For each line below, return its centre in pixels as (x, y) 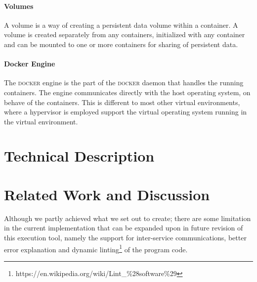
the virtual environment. (41, 121)
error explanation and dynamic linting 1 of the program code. (96, 248)
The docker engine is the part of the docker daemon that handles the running (124, 83)
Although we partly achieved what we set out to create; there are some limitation (128, 218)
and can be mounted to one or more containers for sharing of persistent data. (121, 44)
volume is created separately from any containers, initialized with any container (125, 34)
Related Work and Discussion (107, 194)
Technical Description (79, 155)
